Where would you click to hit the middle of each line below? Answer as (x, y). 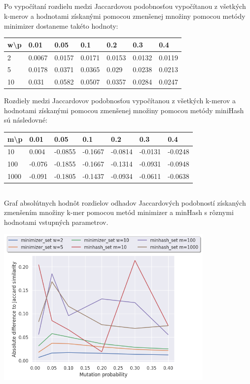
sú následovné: (26, 120)
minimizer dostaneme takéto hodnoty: (61, 25)
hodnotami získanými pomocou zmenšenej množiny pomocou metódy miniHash (124, 110)
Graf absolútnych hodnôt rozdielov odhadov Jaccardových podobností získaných (125, 202)
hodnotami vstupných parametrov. (56, 222)
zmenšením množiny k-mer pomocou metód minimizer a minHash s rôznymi (119, 212)
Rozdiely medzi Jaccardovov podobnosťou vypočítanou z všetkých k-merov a (120, 101)
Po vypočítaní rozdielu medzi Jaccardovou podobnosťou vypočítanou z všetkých (125, 6)
